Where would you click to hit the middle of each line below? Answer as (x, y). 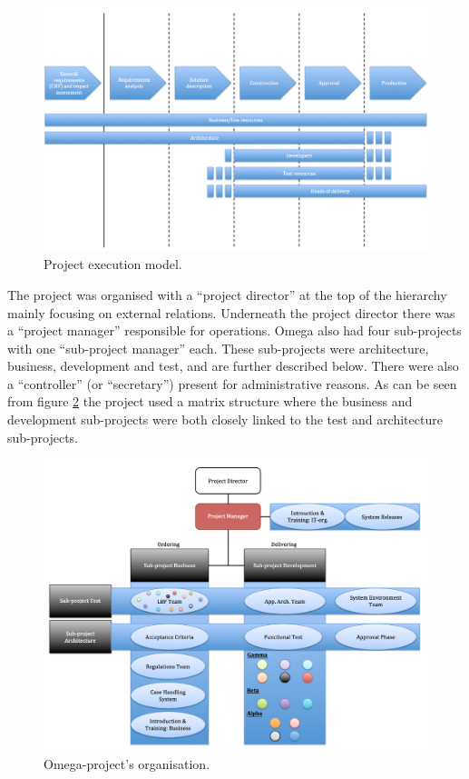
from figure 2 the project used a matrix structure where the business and (210, 401)
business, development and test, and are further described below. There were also (233, 366)
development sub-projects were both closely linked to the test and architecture (225, 419)
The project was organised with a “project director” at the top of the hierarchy (227, 294)
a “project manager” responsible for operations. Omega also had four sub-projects (234, 330)
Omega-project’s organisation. (127, 763)
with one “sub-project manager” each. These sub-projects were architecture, (218, 348)
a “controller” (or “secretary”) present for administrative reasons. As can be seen (232, 383)
